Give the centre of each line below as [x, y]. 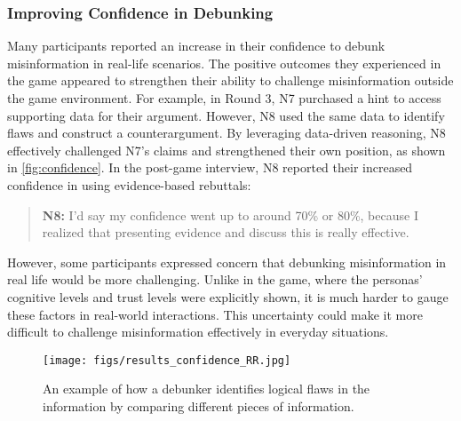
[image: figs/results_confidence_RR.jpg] [167, 360]
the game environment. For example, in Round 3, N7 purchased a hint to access [224, 98]
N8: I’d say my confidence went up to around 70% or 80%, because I [230, 214]
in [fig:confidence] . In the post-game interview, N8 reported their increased [210, 167]
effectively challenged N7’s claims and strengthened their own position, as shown [227, 150]
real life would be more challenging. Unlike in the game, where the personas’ [215, 279]
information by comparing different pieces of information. [199, 405]
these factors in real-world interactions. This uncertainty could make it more [215, 314]
